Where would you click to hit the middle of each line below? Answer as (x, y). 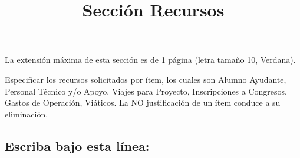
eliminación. (27, 114)
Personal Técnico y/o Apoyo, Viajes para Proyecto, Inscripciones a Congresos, (146, 91)
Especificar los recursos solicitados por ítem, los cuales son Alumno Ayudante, (146, 79)
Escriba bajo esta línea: (77, 145)
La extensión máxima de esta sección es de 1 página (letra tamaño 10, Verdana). (150, 60)
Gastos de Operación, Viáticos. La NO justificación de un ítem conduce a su (143, 102)
